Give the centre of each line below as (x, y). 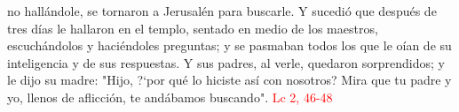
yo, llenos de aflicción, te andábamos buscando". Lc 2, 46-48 (170, 97)
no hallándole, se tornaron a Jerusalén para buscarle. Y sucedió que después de (222, 11)
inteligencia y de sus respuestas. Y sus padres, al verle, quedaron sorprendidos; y (226, 62)
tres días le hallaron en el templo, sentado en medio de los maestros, (193, 28)
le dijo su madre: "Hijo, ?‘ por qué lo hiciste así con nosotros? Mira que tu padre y (229, 80)
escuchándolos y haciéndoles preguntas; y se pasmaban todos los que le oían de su (229, 45)
